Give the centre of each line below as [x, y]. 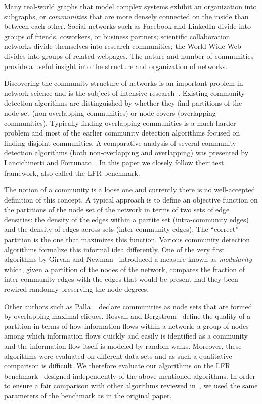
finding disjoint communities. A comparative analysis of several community [120, 142]
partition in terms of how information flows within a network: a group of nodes [126, 326]
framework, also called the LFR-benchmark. [72, 172]
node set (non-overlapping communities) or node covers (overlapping [110, 112]
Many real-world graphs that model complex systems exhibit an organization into [130, 6]
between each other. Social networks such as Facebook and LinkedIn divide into [127, 26]
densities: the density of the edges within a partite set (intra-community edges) [126, 219]
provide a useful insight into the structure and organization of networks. [116, 66]
